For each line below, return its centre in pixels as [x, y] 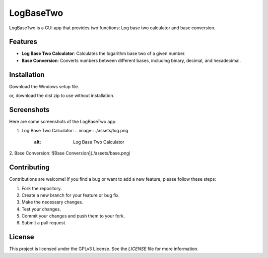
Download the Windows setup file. [44, 86]
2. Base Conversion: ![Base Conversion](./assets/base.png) [70, 153]
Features [23, 42]
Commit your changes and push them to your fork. [73, 216]
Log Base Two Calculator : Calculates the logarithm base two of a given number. [103, 53]
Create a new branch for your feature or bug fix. [71, 195]
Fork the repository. [42, 188]
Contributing [29, 168]
